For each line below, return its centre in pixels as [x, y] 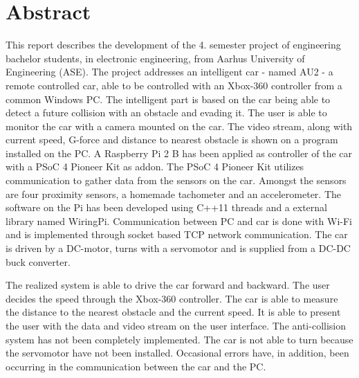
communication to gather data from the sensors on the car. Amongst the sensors [176, 180]
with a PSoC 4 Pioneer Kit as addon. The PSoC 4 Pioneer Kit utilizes [155, 166]
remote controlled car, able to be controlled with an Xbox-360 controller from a [174, 85]
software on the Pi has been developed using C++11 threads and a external [166, 207]
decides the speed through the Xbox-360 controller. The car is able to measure [172, 298]
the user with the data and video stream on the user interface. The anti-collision [176, 325]
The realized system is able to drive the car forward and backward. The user [168, 285]
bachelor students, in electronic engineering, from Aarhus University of [155, 58]
